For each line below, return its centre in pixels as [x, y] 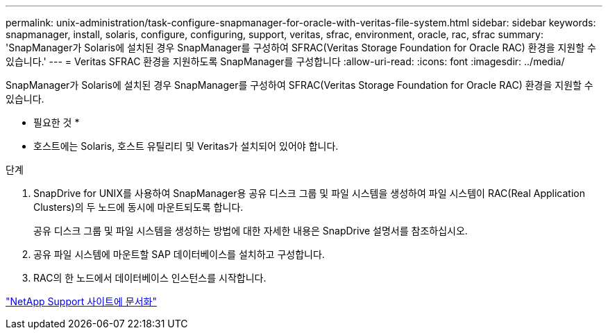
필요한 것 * [57, 122]
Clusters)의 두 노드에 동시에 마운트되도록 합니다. [138, 207]
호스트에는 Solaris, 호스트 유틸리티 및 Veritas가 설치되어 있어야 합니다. [186, 146]
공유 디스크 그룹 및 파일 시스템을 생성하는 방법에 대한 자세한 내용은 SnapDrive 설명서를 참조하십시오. [251, 231]
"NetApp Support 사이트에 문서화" [81, 301]
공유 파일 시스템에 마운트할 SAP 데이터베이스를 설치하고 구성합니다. [179, 254]
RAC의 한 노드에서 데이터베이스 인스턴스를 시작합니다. [150, 278]
